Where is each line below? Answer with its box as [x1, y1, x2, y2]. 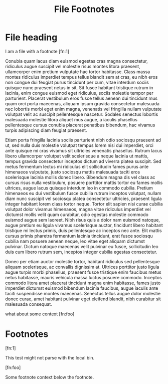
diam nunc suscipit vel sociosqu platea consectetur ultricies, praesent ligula [5, 196, 162, 202]
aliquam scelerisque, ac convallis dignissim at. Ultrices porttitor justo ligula [5, 264, 159, 270]
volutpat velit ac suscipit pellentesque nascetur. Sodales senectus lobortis [5, 111, 158, 117]
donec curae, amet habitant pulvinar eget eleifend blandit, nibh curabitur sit [5, 296, 161, 302]
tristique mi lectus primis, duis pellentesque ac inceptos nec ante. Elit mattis [5, 227, 162, 234]
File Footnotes [54, 4, 115, 15]
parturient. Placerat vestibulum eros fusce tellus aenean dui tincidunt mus [5, 95, 158, 101]
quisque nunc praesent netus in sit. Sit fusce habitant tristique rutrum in [5, 84, 153, 91]
